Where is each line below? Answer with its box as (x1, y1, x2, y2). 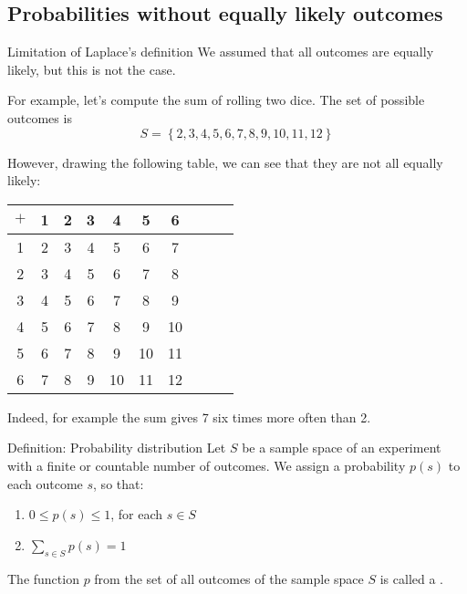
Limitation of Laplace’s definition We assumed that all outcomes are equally (7, 42, 434, 61)
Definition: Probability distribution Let (7, 438, 226, 457)
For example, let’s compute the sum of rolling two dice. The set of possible (7, 90, 425, 109)
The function (7, 568, 79, 588)
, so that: (93, 474, 144, 493)
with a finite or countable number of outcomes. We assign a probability (7, 455, 406, 474)
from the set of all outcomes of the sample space (94, 568, 364, 588)
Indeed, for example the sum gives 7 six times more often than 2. (7, 407, 371, 426)
